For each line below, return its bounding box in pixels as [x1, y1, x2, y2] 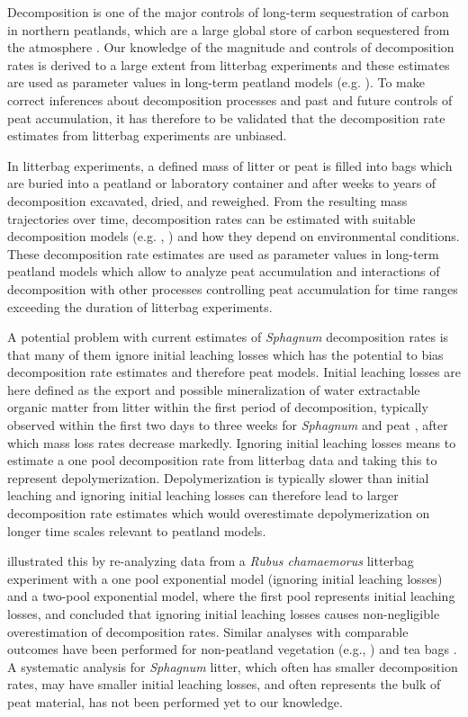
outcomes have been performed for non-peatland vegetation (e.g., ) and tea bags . [7, 640, 457, 659]
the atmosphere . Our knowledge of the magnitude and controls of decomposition [7, 38, 454, 57]
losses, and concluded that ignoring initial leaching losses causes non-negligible [7, 605, 440, 623]
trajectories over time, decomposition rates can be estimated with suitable [7, 209, 416, 228]
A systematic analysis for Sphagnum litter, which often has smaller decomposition [7, 657, 458, 676]
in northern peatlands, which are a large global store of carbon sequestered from [7, 20, 450, 39]
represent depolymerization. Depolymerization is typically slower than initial [7, 468, 429, 487]
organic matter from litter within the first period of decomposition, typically [7, 398, 428, 417]
